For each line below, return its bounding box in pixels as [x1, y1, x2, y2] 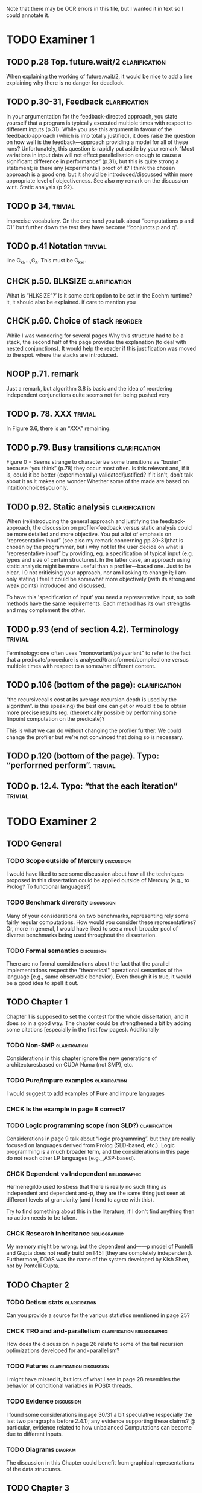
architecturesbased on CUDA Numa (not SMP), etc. [6, 1061, 134, 1069]
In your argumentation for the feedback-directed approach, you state [6, 112, 178, 120]
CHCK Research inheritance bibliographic [6, 1229, 124, 1237]
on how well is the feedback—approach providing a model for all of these [6, 138, 189, 146]
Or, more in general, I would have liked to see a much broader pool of [6, 925, 178, 932]
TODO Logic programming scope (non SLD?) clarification [6, 1121, 172, 1130]
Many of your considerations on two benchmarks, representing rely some [6, 912, 189, 919]
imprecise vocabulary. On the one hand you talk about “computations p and [6, 217, 194, 224]
